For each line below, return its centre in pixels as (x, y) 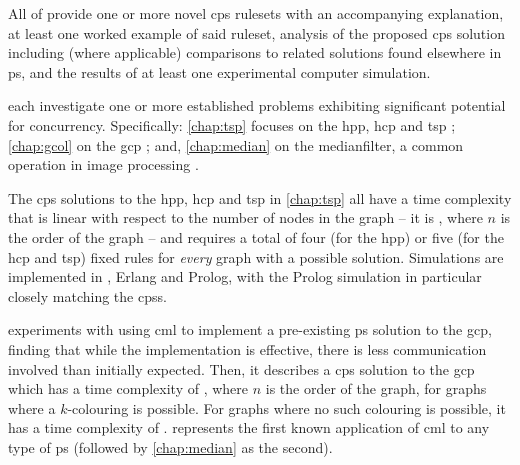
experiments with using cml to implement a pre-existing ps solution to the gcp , (250, 329)
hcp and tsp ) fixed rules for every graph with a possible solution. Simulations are (256, 256)
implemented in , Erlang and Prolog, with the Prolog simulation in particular (245, 276)
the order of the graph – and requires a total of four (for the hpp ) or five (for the (256, 236)
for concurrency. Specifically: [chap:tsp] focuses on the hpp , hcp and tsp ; (232, 124)
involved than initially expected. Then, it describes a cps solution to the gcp (241, 368)
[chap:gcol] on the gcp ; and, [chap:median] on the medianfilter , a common (236, 144)
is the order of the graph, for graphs (376, 388)
